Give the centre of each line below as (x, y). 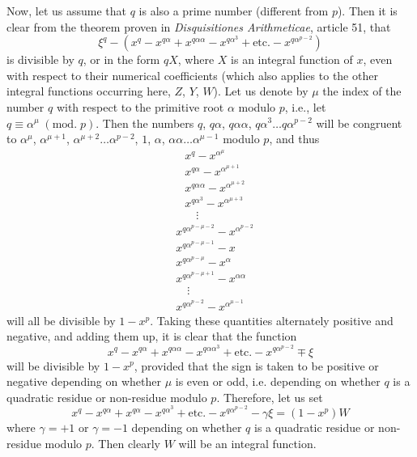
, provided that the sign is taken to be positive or (256, 365)
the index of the (362, 91)
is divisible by (40, 59)
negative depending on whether (84, 381)
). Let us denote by (261, 91)
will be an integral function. (247, 443)
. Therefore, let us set (270, 397)
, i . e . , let (305, 106)
